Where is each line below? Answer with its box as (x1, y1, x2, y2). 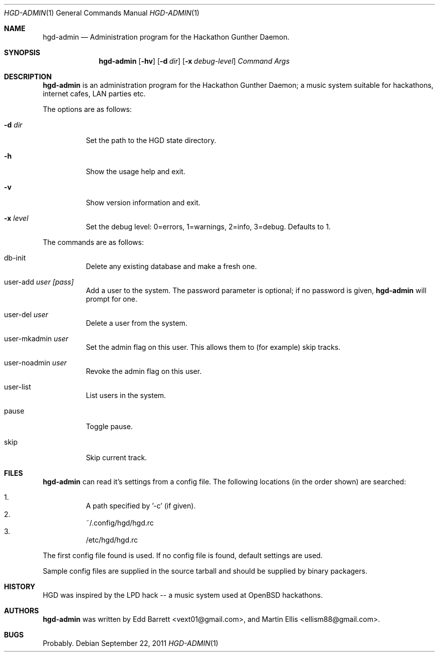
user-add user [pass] (4, 278, 74, 286)
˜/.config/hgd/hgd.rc (86, 518, 154, 527)
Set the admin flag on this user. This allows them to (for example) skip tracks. (86, 343, 341, 351)
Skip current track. (86, 453, 147, 462)
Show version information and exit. (86, 198, 200, 207)
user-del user (4, 310, 49, 319)
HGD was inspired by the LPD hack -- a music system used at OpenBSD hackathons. (43, 591, 323, 599)
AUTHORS (4, 606, 39, 615)
